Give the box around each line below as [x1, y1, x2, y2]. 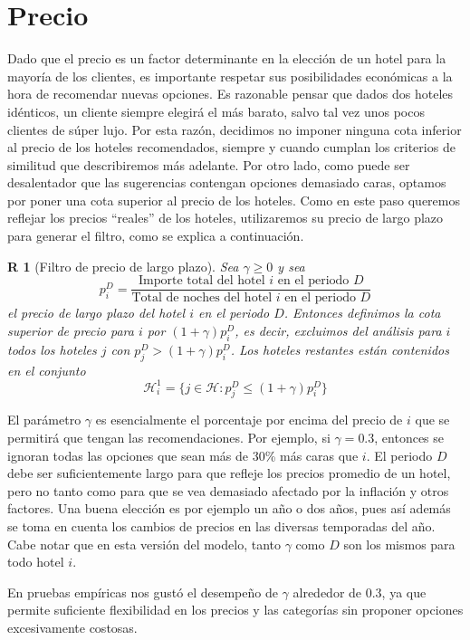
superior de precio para [7, 320, 134, 339]
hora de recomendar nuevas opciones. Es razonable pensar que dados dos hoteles [7, 84, 454, 103]
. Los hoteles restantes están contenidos [230, 339, 449, 358]
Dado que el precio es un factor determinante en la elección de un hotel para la [7, 49, 446, 68]
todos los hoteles [7, 339, 97, 358]
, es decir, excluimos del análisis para [235, 320, 442, 339]
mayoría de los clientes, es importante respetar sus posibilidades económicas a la [7, 66, 453, 85]
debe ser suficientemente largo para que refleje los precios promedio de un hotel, [7, 463, 451, 482]
